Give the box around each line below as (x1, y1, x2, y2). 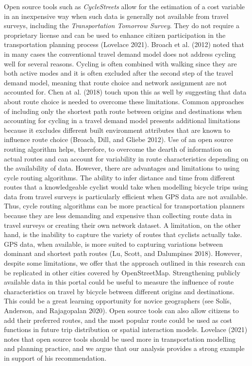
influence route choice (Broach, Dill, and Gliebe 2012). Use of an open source (4, 134, 234, 144)
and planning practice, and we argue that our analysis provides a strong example (4, 343, 245, 353)
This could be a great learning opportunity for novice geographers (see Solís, (4, 296, 232, 306)
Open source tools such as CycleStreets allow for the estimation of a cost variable (4, 1, 245, 11)
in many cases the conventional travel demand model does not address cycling (4, 48, 236, 59)
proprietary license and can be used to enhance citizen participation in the (4, 30, 226, 40)
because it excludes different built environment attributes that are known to (4, 125, 230, 135)
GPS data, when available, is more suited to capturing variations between (4, 239, 223, 249)
